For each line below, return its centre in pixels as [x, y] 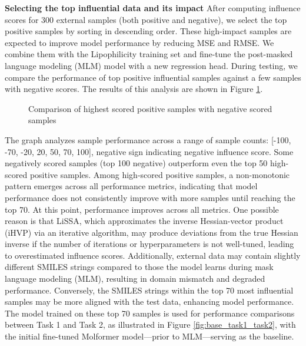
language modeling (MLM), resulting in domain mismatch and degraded [135, 279]
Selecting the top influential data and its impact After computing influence [153, 8]
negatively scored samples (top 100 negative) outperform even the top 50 [136, 163]
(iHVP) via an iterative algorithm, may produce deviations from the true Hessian [152, 232]
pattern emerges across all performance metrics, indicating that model [131, 186]
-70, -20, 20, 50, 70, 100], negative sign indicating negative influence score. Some [149, 151]
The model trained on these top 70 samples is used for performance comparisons [150, 313]
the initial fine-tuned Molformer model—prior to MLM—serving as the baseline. [149, 336]
